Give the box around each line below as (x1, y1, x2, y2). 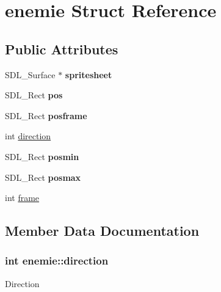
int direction (5, 130, 51, 142)
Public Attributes (5, 39, 118, 58)
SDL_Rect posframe (5, 109, 87, 122)
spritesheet (65, 68, 112, 81)
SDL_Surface (5, 68, 56, 81)
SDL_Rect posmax (5, 170, 81, 183)
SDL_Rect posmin (5, 150, 79, 162)
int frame (5, 191, 40, 204)
